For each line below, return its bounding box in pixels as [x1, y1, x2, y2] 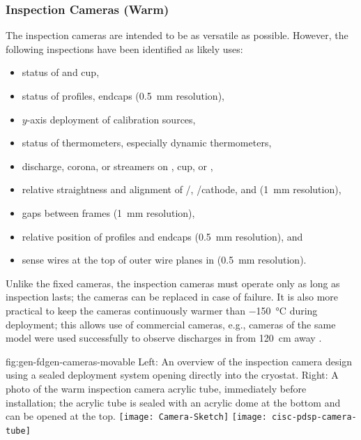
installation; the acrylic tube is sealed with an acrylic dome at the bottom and [6, 395, 341, 409]
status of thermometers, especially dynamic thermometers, [22, 135, 272, 150]
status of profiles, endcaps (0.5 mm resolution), [22, 89, 224, 103]
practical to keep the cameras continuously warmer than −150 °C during [6, 303, 318, 317]
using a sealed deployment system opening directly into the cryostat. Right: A [6, 367, 339, 382]
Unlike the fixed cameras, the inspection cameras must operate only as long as [6, 275, 340, 290]
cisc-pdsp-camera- [272, 412, 357, 423]
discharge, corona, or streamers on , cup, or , [22, 158, 213, 173]
